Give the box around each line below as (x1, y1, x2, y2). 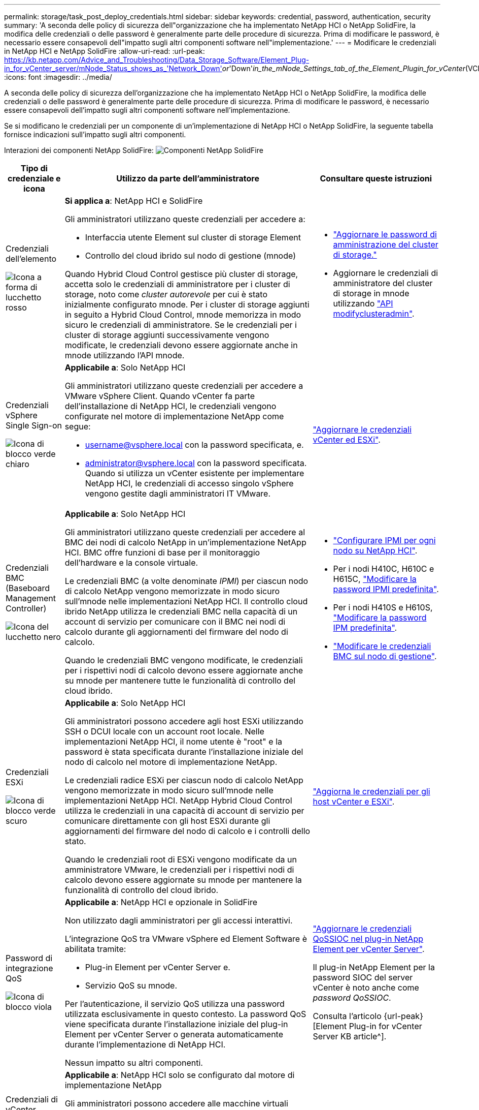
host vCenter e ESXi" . (313, 796, 395, 807)
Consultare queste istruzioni (320, 173, 432, 183)
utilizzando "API (333, 298, 393, 309)
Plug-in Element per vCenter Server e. (85, 962, 230, 972)
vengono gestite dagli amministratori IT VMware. (85, 488, 271, 499)
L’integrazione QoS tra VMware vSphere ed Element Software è (64, 934, 307, 944)
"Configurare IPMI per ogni (333, 535, 436, 545)
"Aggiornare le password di (333, 229, 437, 239)
